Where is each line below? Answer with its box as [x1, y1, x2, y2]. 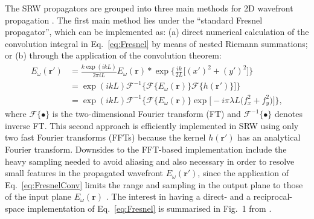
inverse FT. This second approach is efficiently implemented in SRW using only [5, 119, 299, 132]
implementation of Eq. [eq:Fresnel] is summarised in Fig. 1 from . [27, 202, 272, 214]
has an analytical [237, 131, 301, 144]
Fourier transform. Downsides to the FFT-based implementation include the [5, 142, 287, 155]
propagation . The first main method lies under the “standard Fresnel [5, 13, 263, 26]
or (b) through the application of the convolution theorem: [5, 49, 222, 62]
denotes [275, 107, 303, 120]
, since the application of [197, 167, 289, 179]
